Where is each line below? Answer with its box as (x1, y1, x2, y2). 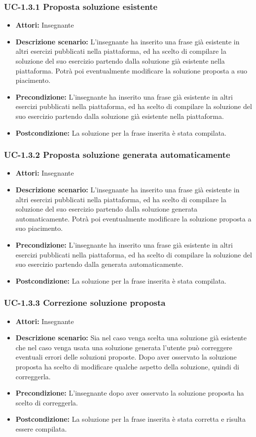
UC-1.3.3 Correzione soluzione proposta (4, 296, 166, 309)
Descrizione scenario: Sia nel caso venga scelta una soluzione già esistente (15, 332, 247, 343)
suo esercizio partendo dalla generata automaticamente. (15, 259, 183, 269)
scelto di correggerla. (15, 397, 78, 407)
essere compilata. (15, 423, 67, 434)
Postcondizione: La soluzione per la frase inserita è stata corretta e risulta (15, 414, 246, 424)
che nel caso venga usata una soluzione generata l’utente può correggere (15, 342, 232, 352)
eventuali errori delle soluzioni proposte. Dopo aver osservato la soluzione (15, 352, 237, 362)
